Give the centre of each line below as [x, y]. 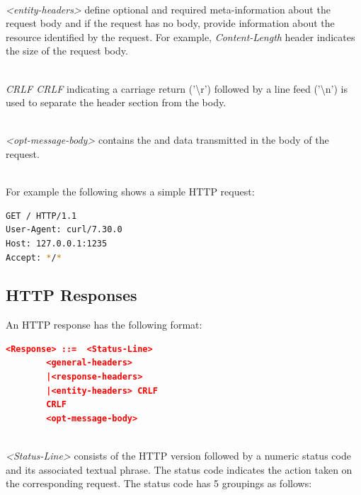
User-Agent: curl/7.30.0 [64, 230]
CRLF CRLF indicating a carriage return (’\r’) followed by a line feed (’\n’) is [177, 88]
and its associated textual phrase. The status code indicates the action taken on [179, 469]
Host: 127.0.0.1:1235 [57, 243]
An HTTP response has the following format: [104, 325]
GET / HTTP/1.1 [41, 216]
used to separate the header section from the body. [116, 102]
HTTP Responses [71, 295]
